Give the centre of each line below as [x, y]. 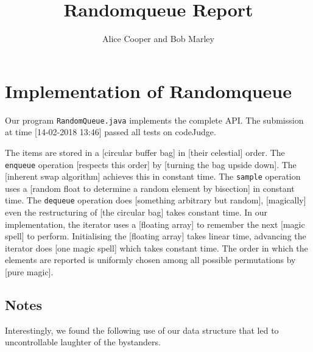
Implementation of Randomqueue [148, 90]
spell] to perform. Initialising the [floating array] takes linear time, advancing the [156, 236]
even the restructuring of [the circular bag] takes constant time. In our [136, 212]
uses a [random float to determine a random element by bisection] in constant [150, 188]
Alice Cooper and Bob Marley [158, 39]
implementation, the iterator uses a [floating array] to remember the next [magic [155, 224]
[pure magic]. [29, 272]
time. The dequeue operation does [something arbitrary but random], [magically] [156, 200]
